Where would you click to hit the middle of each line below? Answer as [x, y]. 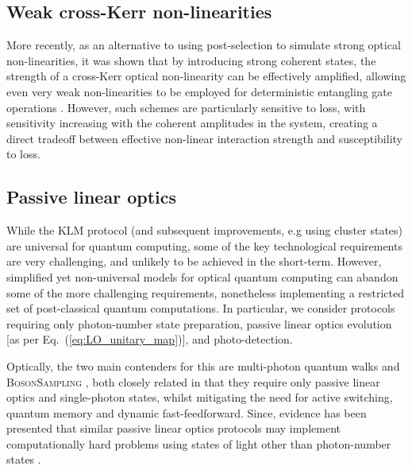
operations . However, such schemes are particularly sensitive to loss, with [186, 107]
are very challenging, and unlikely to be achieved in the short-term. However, [194, 261]
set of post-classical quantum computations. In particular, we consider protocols [201, 308]
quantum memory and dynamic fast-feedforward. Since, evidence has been [187, 412]
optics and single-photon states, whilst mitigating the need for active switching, [200, 397]
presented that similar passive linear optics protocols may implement [173, 428]
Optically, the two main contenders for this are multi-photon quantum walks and [203, 365]
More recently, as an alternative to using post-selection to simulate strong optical [204, 45]
